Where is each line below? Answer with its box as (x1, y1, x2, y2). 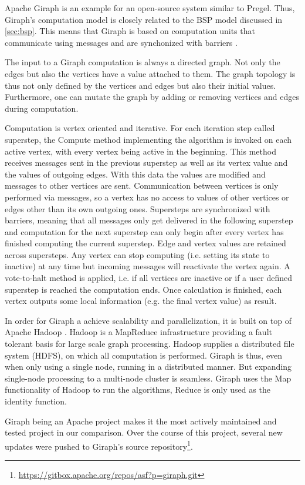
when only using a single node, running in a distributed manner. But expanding (5, 360, 292, 373)
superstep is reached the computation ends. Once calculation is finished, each (5, 283, 282, 295)
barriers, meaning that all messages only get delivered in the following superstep (5, 214, 293, 226)
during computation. (5, 102, 79, 114)
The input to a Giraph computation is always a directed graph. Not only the (5, 56, 280, 68)
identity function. (5, 395, 67, 407)
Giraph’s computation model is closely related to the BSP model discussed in (5, 13, 283, 25)
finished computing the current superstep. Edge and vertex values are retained (5, 237, 286, 249)
